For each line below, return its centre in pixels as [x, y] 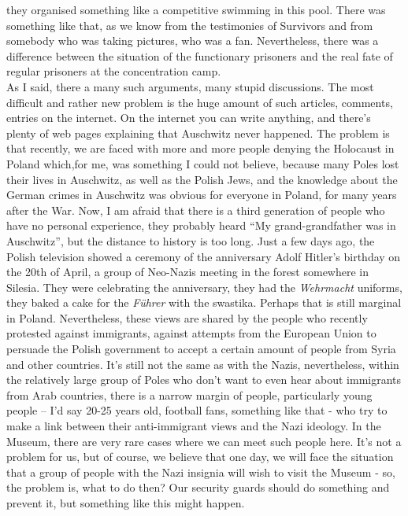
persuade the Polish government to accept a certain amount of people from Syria [201, 349]
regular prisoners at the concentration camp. [114, 71]
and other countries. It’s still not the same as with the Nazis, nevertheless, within [203, 364]
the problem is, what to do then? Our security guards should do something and [198, 487]
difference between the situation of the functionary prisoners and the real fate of [200, 55]
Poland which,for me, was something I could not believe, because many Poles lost [203, 163]
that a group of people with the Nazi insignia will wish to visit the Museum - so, [201, 472]
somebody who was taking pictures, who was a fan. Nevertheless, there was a [193, 41]
